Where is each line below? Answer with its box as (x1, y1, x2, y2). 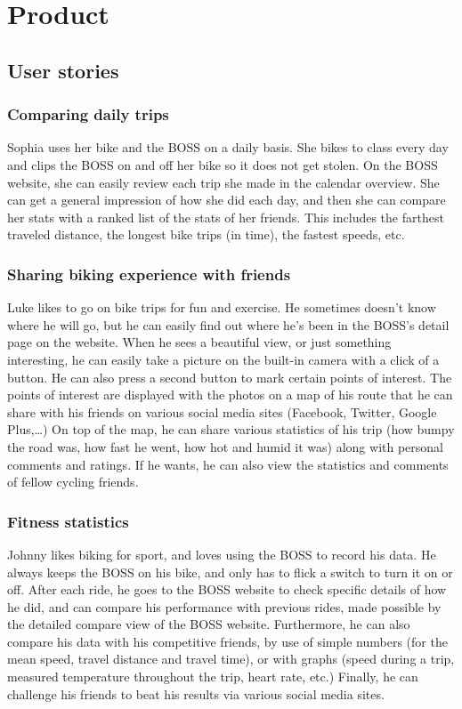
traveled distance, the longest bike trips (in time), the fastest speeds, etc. (7, 225, 405, 244)
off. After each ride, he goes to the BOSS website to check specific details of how (7, 580, 447, 599)
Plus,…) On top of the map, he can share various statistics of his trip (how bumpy (7, 420, 455, 439)
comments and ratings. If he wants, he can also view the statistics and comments (7, 455, 449, 473)
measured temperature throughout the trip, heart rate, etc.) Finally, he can (7, 667, 418, 686)
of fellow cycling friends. (7, 472, 139, 491)
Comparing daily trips (7, 103, 169, 125)
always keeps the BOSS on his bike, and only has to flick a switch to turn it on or (7, 562, 453, 581)
